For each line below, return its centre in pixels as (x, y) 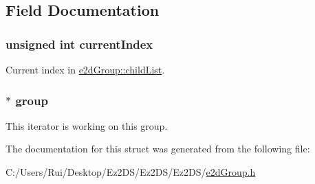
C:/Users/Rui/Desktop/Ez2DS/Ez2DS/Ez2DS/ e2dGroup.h (131, 172)
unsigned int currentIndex (79, 44)
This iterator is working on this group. (87, 125)
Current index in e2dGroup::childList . (85, 69)
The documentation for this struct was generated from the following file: (158, 149)
